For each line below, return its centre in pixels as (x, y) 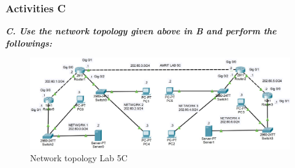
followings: (29, 43)
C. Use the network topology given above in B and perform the (141, 31)
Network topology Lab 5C (79, 158)
